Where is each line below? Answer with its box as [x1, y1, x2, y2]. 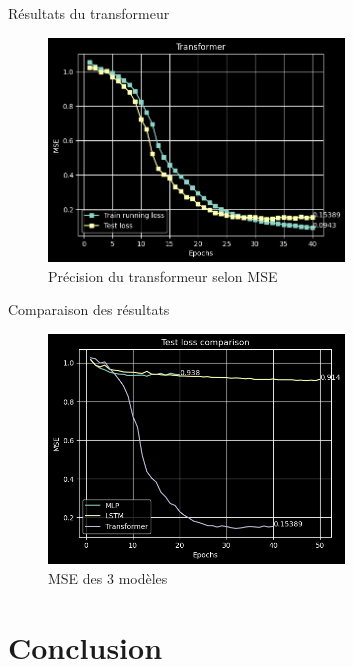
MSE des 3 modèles [48, 567, 168, 588]
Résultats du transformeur [8, 3, 170, 23]
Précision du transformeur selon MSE [48, 265, 278, 286]
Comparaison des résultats [8, 299, 170, 320]
